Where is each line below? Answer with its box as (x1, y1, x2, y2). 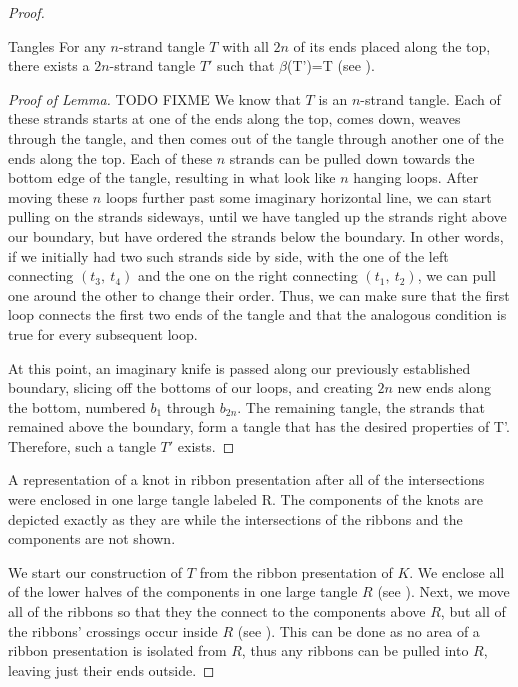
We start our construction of (8, 561, 183, 582)
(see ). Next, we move (377, 581, 510, 602)
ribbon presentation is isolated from (8, 640, 227, 661)
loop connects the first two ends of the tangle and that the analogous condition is (8, 304, 507, 325)
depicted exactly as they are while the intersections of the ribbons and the (8, 508, 463, 529)
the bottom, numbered (8, 396, 146, 417)
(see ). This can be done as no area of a (237, 620, 480, 641)
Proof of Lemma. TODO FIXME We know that (8, 88, 301, 109)
